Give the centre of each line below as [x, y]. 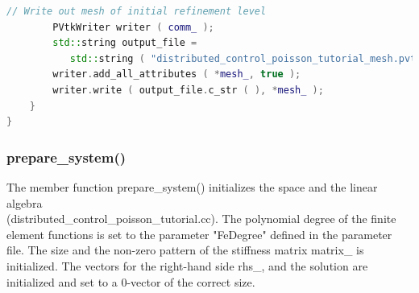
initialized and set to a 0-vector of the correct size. [131, 281]
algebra [25, 202]
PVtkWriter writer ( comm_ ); [133, 27]
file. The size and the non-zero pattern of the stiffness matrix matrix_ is [185, 250]
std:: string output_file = [125, 43]
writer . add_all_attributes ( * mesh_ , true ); [177, 74]
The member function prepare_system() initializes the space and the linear [192, 186]
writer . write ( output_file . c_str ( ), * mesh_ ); [188, 90]
